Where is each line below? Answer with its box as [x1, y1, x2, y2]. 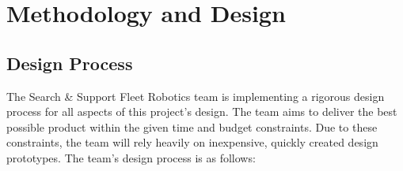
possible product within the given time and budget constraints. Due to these [6, 118, 378, 135]
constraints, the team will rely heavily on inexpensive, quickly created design [6, 134, 378, 151]
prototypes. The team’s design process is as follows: [6, 149, 256, 165]
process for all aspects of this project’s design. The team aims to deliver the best [6, 103, 397, 120]
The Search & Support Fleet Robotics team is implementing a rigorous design [6, 87, 385, 104]
